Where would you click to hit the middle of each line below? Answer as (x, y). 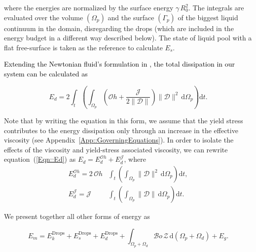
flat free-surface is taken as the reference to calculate (83, 47)
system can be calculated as (46, 73)
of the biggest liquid (208, 17)
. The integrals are (216, 7)
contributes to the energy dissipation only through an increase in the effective (121, 130)
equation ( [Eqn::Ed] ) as (40, 159)
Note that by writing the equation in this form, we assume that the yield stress (124, 121)
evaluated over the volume (44, 17)
